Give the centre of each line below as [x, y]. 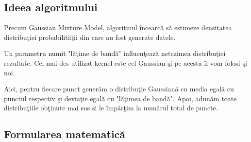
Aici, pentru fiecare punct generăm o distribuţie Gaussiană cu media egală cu [119, 89]
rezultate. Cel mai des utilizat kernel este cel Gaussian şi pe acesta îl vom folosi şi [125, 62]
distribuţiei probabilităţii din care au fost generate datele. [90, 37]
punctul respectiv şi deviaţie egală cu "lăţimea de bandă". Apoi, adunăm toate [120, 98]
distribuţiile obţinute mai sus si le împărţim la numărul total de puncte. [111, 108]
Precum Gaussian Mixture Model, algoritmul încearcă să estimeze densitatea [118, 27]
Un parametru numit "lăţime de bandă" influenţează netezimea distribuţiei [115, 53]
